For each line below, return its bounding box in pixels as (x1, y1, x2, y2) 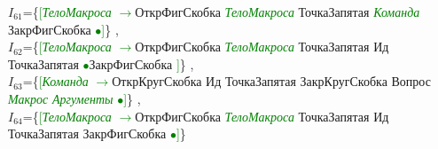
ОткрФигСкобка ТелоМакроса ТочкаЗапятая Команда (135, 3, 420, 20)
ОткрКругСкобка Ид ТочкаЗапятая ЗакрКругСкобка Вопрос (112, 72, 431, 90)
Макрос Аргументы (8, 89, 113, 107)
